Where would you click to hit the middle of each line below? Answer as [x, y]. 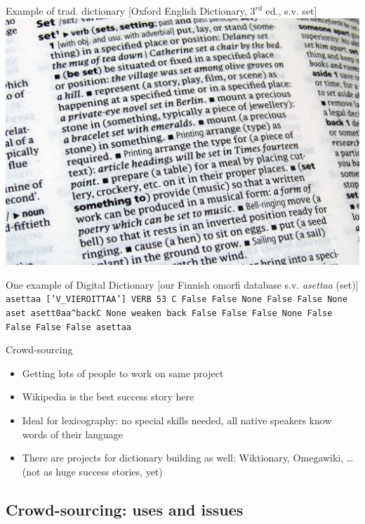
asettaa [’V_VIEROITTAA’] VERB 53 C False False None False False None [177, 300]
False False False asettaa [68, 327]
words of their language [73, 434]
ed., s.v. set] [291, 11]
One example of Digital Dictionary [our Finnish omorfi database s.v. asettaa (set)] [182, 284]
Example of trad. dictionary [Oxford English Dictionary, [126, 11]
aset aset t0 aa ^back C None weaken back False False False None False [169, 313]
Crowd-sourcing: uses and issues [125, 509]
